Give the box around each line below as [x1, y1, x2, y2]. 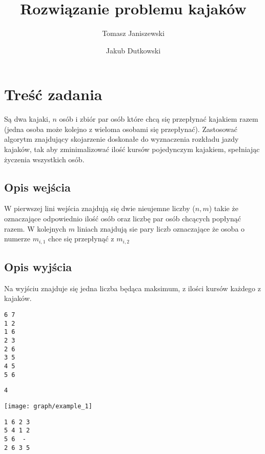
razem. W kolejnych [4, 223, 66, 234]
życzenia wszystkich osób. [4, 154, 85, 164]
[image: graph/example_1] [4, 402, 92, 410]
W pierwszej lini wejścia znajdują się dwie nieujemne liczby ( [4, 203, 195, 214]
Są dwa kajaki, [4, 113, 50, 124]
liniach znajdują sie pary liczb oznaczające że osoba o [77, 223, 245, 234]
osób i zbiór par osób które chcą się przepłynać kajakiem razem [59, 113, 258, 124]
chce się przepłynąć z [48, 233, 114, 244]
